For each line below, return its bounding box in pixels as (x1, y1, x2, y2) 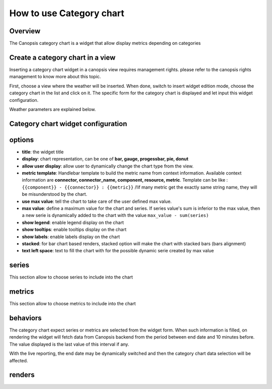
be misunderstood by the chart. (22, 191, 88, 197)
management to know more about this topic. (9, 74, 101, 80)
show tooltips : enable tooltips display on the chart (22, 227, 127, 233)
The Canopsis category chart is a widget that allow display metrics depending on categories (9, 40, 201, 46)
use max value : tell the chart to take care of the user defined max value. (22, 198, 172, 204)
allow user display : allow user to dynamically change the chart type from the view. (22, 163, 194, 169)
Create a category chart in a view (9, 53, 116, 62)
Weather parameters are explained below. (9, 106, 96, 112)
